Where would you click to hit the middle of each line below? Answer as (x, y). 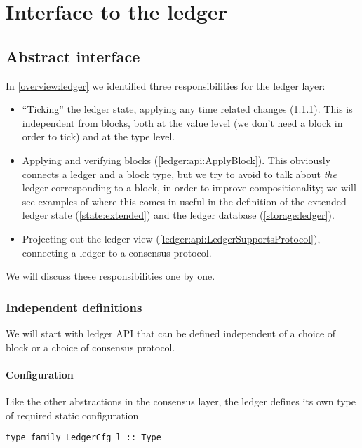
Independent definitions (74, 307)
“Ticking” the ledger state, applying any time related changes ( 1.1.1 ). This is (187, 109)
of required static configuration (72, 415)
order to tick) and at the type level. (99, 136)
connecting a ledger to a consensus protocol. (117, 252)
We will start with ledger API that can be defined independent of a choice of (171, 333)
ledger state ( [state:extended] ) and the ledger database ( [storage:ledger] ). (178, 215)
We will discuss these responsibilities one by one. (110, 276)
